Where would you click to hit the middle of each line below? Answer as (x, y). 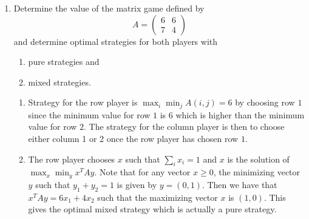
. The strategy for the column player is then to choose (184, 126)
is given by (137, 184)
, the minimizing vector (257, 172)
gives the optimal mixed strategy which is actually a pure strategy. (152, 209)
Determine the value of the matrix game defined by (109, 8)
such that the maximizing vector (158, 197)
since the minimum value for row (89, 114)
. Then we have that (239, 184)
